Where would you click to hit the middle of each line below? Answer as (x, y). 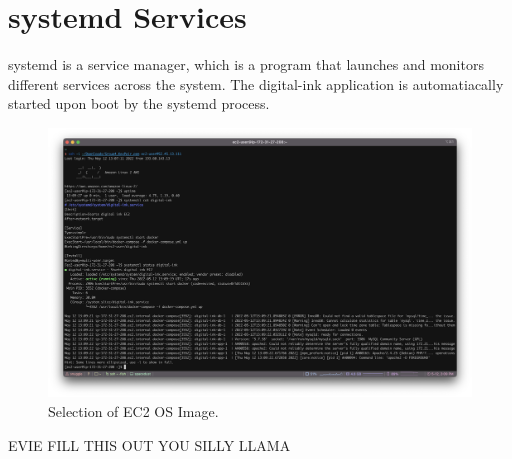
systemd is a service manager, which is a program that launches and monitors (246, 64)
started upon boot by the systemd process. (139, 103)
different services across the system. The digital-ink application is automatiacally (256, 83)
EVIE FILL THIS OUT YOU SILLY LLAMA (149, 444)
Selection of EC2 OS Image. (133, 411)
